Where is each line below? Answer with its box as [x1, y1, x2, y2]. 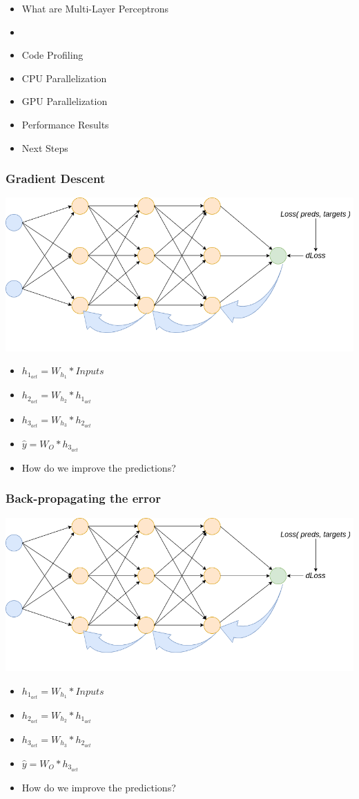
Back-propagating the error [6, 490, 161, 507]
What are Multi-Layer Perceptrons [21, 1, 168, 15]
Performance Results [21, 117, 109, 131]
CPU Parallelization [21, 70, 107, 85]
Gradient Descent [6, 170, 106, 187]
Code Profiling [21, 48, 84, 62]
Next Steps [21, 140, 68, 155]
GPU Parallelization [21, 94, 108, 108]
